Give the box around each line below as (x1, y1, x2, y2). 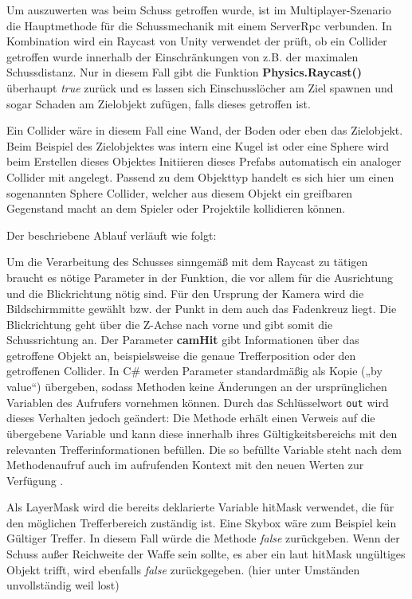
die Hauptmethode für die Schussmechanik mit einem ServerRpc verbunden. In (6, 17, 392, 33)
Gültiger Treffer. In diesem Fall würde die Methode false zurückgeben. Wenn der (6, 530, 400, 546)
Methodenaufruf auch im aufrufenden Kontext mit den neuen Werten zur (6, 456, 364, 473)
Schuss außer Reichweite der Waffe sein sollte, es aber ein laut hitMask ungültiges (6, 546, 406, 562)
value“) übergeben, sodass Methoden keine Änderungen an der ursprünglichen (6, 378, 387, 395)
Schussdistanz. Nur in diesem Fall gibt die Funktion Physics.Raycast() (6, 64, 363, 80)
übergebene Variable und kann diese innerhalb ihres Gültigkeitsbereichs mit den (6, 425, 398, 441)
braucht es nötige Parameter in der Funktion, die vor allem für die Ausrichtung (6, 268, 394, 285)
